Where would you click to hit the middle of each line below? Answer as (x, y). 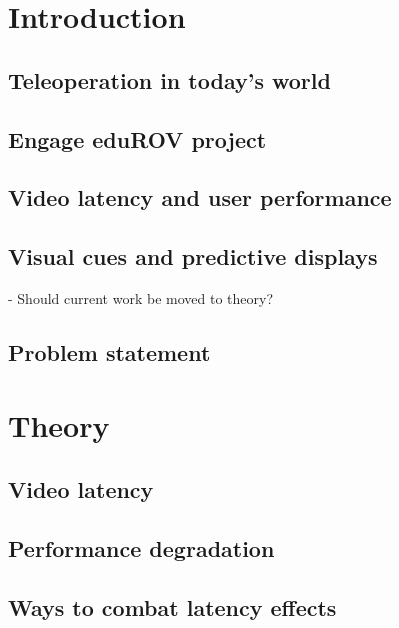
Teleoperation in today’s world (169, 79)
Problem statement (109, 351)
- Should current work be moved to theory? (140, 297)
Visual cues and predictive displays (193, 256)
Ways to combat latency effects (172, 606)
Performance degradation (141, 547)
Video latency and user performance (200, 197)
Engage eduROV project (137, 138)
